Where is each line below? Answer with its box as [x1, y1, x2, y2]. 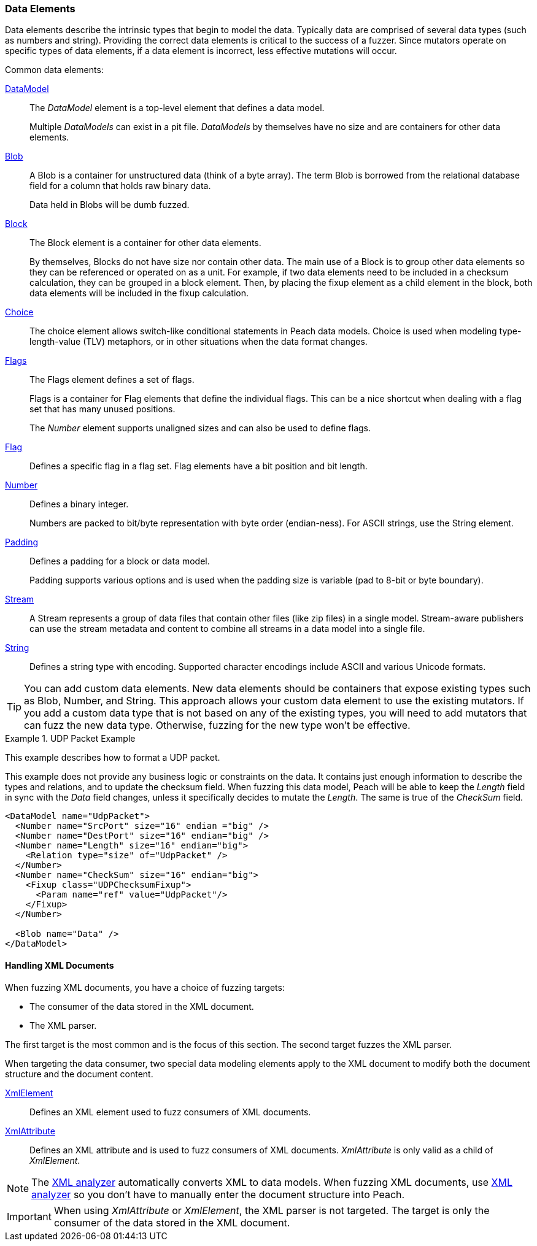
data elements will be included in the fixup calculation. [29, 288, 249, 299]
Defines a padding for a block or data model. [29, 556, 210, 567]
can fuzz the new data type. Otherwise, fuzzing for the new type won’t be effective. [24, 719, 411, 732]
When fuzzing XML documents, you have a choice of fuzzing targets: [5, 982, 285, 993]
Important [7, 1210, 52, 1223]
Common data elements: [5, 64, 104, 75]
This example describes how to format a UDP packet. [5, 752, 220, 763]
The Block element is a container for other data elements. [29, 237, 261, 248]
